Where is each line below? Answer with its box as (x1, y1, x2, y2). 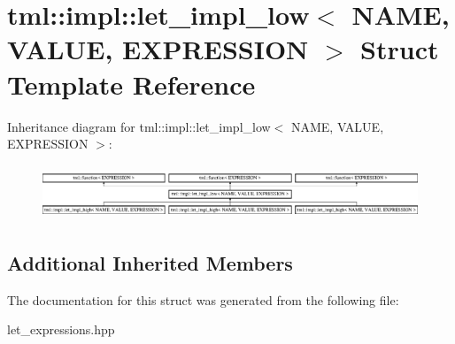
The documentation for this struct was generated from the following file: (7, 290, 399, 309)
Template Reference (7, 65, 256, 102)
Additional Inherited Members (7, 248, 293, 276)
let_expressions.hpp (7, 320, 115, 339)
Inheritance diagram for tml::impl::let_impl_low (7, 117, 271, 135)
